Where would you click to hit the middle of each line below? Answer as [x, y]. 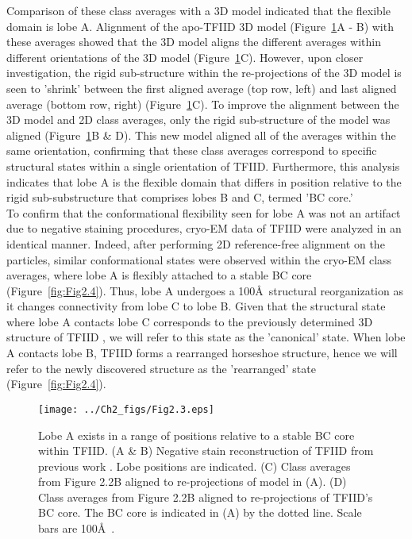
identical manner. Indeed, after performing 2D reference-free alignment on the [196, 243]
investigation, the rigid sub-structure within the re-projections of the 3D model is [204, 73]
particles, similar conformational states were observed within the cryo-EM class [199, 259]
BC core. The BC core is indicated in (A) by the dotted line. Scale [200, 512]
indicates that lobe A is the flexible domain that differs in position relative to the [204, 181]
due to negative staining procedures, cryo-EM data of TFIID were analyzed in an [204, 228]
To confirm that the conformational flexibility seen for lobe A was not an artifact [204, 212]
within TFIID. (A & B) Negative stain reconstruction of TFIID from [206, 450]
